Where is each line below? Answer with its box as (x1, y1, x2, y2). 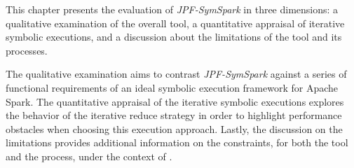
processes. (6, 43, 48, 57)
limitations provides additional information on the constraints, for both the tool (6, 135, 348, 150)
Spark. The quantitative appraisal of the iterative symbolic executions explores (6, 94, 344, 108)
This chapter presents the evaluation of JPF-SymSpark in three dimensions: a (6, 2, 339, 16)
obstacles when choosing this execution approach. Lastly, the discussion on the (6, 121, 343, 136)
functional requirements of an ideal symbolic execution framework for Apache (6, 80, 339, 94)
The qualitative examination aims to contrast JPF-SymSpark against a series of (6, 66, 347, 81)
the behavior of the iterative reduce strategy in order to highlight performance (6, 108, 342, 122)
